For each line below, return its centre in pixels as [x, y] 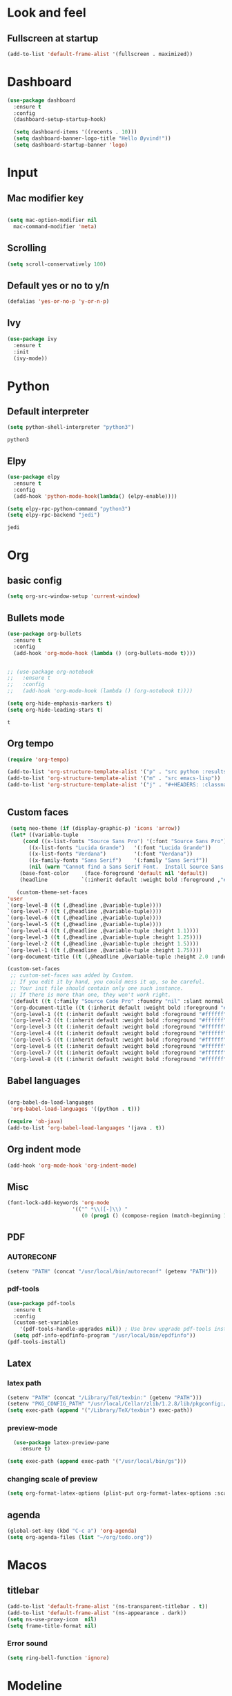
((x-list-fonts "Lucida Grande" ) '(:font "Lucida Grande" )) [120, 848]
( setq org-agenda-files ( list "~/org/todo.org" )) [80, 1538]
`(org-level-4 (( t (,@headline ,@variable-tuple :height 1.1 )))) [103, 931]
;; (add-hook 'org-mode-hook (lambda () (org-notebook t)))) [100, 691]
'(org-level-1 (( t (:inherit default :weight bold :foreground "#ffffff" [118, 1014]
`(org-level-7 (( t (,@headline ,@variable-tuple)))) [85, 912]
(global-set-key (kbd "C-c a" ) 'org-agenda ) [72, 1531]
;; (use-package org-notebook [51, 672]
